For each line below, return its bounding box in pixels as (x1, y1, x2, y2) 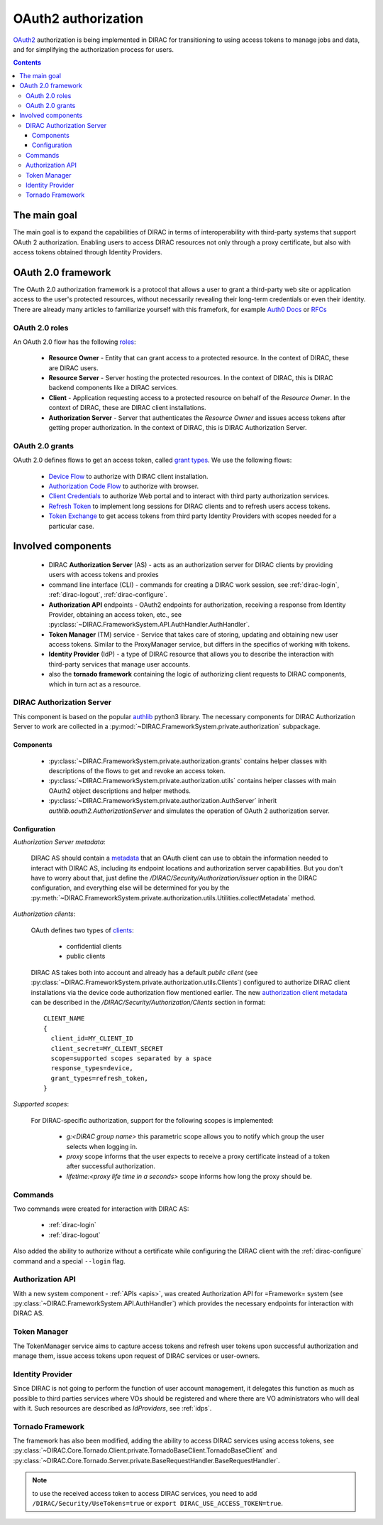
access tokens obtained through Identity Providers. (13, 248, 163, 257)
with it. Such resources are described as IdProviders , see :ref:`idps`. (13, 1403, 212, 1412)
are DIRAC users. (48, 363, 99, 372)
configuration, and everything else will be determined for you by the (30, 883, 230, 892)
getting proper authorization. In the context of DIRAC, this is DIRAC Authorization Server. (48, 424, 307, 432)
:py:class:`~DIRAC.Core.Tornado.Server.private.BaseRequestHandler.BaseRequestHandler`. (13, 1456, 280, 1465)
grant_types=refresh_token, (50, 1074, 149, 1082)
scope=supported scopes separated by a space (50, 1054, 212, 1062)
